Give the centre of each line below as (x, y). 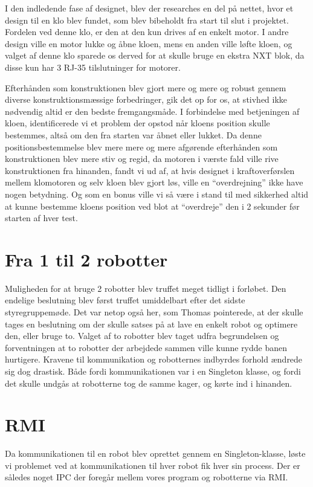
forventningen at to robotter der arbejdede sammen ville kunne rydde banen (146, 347)
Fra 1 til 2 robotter (86, 259)
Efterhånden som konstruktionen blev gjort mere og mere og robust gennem (146, 87)
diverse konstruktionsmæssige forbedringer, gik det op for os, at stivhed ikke (146, 99)
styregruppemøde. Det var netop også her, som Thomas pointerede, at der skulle (154, 312)
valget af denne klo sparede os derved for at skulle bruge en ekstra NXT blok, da (155, 55)
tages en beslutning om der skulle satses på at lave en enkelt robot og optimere (151, 324)
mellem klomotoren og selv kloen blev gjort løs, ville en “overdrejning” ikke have (154, 182)
